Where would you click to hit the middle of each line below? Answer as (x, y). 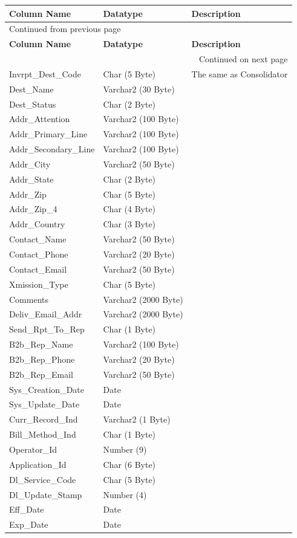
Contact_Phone (39, 254)
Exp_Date (29, 524)
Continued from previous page (65, 29)
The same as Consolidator (240, 73)
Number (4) (125, 494)
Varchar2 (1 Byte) (137, 419)
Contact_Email (38, 269)
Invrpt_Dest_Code (45, 73)
